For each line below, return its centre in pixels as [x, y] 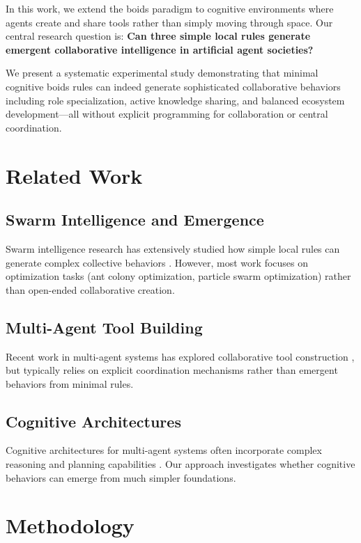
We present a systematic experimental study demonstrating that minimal [162, 73]
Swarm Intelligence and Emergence [135, 220]
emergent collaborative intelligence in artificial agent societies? [160, 49]
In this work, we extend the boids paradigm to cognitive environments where [170, 8]
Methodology [70, 525]
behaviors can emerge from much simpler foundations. [121, 477]
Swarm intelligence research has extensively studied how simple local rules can [173, 248]
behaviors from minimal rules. [70, 383]
